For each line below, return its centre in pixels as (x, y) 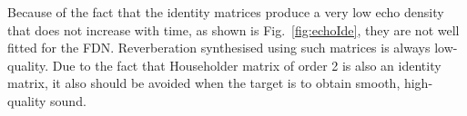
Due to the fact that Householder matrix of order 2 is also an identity (247, 65)
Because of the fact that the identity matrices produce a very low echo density (226, 12)
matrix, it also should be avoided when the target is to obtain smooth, (204, 83)
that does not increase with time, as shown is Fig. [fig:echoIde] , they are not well (233, 29)
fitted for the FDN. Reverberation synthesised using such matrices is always (219, 48)
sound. (68, 100)
